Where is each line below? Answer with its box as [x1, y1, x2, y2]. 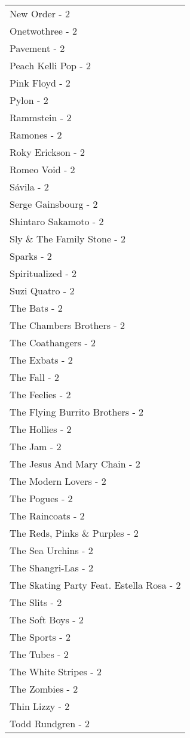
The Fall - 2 [10, 370, 59, 384]
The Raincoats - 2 [10, 509, 85, 522]
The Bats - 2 [10, 301, 63, 315]
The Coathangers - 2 [10, 336, 96, 349]
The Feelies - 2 [10, 388, 71, 401]
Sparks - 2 [10, 249, 52, 263]
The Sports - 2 [10, 630, 71, 644]
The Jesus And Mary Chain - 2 [10, 457, 140, 471]
